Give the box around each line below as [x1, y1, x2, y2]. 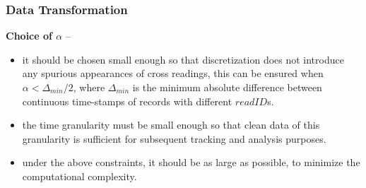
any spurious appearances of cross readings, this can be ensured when [22, 66, 324, 81]
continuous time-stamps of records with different [22, 93, 232, 108]
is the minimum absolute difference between [132, 80, 322, 94]
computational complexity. [22, 168, 137, 183]
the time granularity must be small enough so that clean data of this [22, 117, 320, 132]
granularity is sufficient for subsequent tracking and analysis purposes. [22, 131, 326, 146]
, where [73, 80, 105, 94]
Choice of [6, 28, 52, 43]
